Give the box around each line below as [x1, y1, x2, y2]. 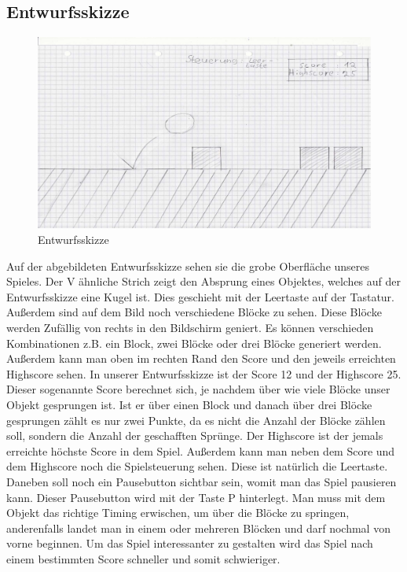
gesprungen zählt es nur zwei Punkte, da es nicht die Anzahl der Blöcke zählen [6, 411, 386, 428]
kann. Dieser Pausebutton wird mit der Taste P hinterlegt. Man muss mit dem [6, 489, 386, 505]
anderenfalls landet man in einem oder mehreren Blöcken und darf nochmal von [6, 519, 390, 536]
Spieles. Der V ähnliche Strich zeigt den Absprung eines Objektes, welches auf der [6, 273, 401, 290]
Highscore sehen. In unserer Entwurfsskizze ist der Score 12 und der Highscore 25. [6, 365, 401, 382]
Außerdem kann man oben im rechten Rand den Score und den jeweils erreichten [6, 350, 396, 367]
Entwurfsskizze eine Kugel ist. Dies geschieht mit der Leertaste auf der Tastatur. [6, 288, 394, 304]
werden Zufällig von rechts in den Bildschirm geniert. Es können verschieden [6, 319, 374, 336]
